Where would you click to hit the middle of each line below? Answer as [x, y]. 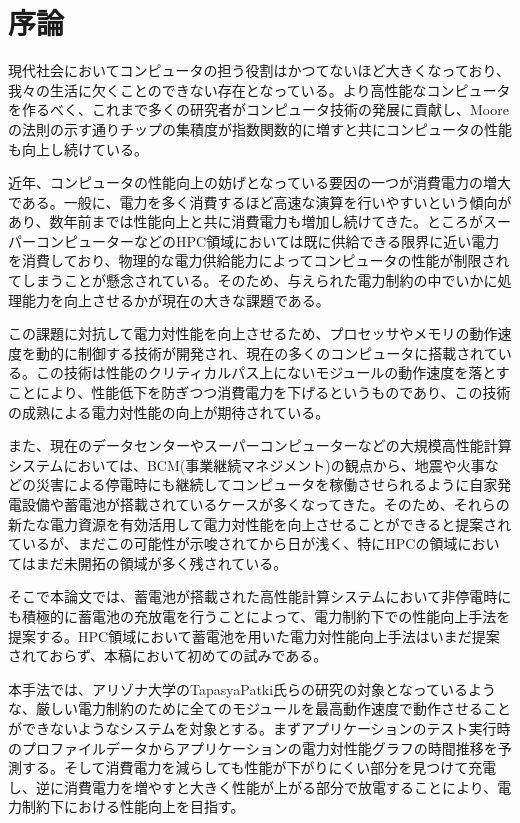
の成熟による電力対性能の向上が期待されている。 [169, 411]
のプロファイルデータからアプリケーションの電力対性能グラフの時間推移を [253, 747]
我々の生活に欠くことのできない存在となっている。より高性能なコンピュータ [259, 89]
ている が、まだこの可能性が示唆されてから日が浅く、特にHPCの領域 [233, 543]
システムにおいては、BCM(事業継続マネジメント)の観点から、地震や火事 [246, 464]
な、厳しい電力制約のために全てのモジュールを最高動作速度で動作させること [260, 708]
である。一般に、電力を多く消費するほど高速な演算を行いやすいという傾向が [260, 201]
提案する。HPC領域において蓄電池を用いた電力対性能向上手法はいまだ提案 [254, 635]
